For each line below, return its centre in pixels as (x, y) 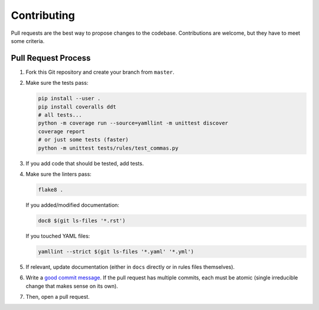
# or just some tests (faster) (84, 140)
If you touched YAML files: (58, 236)
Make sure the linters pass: (58, 174)
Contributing (43, 15)
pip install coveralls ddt (77, 107)
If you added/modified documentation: (72, 205)
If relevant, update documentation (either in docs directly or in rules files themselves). (130, 267)
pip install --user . (69, 98)
